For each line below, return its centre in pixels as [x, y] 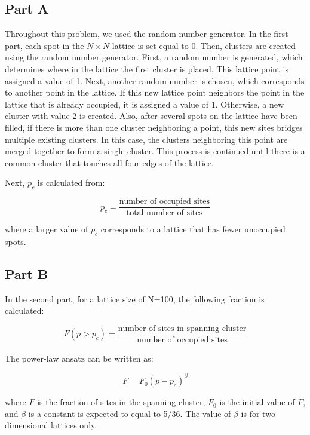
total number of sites [165, 213]
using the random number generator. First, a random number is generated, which [154, 57]
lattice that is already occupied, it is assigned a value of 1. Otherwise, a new [145, 104]
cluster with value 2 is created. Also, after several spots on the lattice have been [151, 116]
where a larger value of [47, 229]
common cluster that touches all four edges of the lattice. [109, 162]
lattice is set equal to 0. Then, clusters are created [204, 45]
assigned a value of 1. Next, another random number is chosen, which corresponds [155, 80]
